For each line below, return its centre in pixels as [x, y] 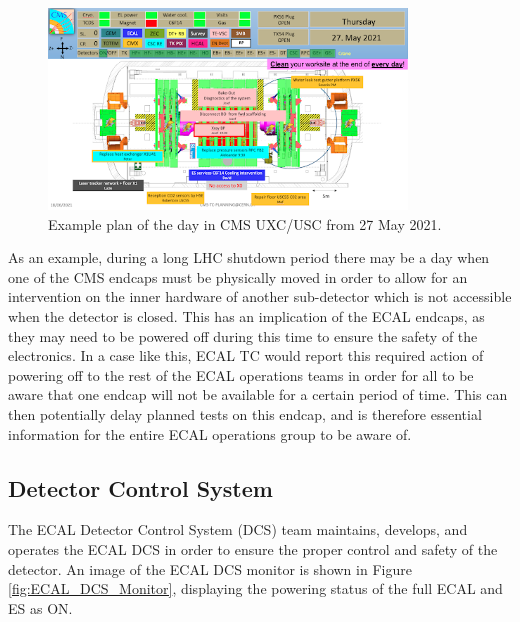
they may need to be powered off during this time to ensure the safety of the [243, 335]
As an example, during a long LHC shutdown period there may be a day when [249, 257]
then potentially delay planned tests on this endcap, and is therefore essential [245, 413]
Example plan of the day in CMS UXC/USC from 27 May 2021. [245, 223]
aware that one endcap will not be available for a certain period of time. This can [258, 394]
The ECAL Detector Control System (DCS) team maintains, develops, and [238, 529]
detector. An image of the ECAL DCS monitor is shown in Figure [210, 568]
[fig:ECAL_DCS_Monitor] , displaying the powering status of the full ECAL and [255, 588]
